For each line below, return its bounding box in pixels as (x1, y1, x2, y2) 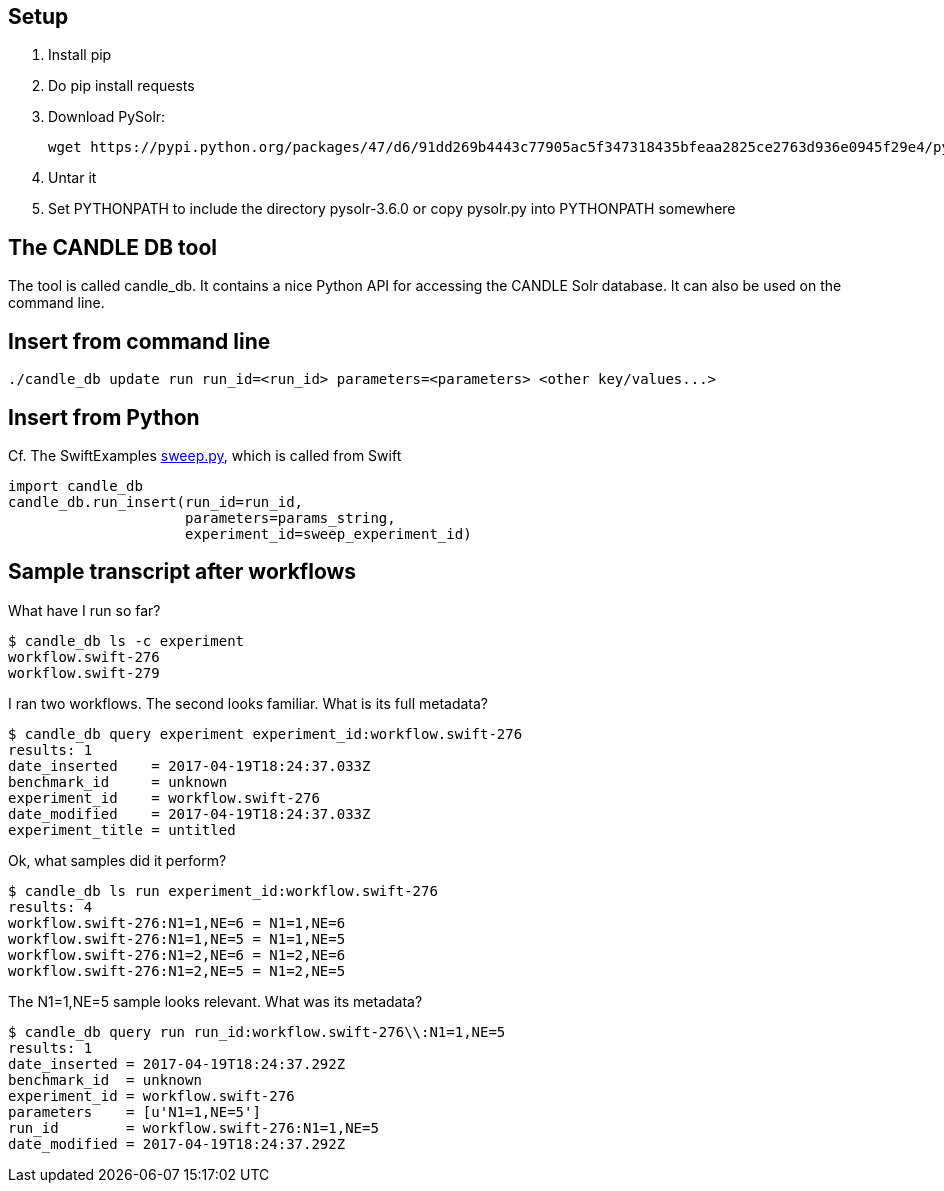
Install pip (48, 46, 112, 64)
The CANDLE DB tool (8, 234, 217, 260)
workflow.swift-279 (8, 664, 160, 681)
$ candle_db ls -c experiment (8, 632, 245, 649)
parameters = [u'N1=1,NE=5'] (8, 1103, 261, 1120)
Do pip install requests (48, 77, 195, 95)
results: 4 (8, 898, 93, 915)
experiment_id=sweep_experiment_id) (185, 525, 472, 542)
